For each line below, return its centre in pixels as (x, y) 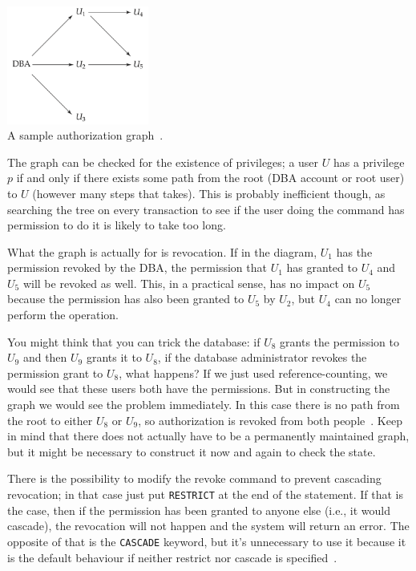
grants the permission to (339, 341)
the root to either (50, 420)
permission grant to (55, 373)
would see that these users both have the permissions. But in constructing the (199, 389)
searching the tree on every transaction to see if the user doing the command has (206, 209)
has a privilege (369, 162)
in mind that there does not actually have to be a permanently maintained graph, (208, 436)
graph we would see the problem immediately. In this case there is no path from (204, 405)
